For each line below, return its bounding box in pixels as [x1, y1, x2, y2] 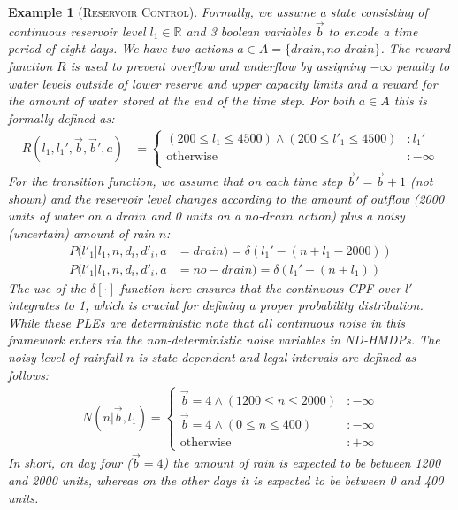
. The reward [380, 39, 450, 58]
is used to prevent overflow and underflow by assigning [70, 57, 366, 74]
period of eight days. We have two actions [8, 39, 233, 58]
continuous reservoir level [8, 21, 146, 40]
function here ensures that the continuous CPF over [119, 278, 401, 297]
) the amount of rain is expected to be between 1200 [163, 453, 441, 472]
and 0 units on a [150, 206, 241, 225]
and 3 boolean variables [186, 21, 311, 40]
